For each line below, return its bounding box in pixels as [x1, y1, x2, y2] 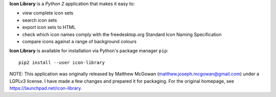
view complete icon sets [22, 10, 74, 16]
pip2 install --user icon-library [18, 59, 105, 66]
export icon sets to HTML [22, 24, 76, 30]
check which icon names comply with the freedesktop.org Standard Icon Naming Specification [22, 31, 222, 38]
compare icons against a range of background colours [22, 38, 137, 44]
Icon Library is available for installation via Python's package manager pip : [9, 48, 169, 54]
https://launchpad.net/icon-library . [9, 85, 82, 91]
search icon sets [22, 17, 57, 23]
